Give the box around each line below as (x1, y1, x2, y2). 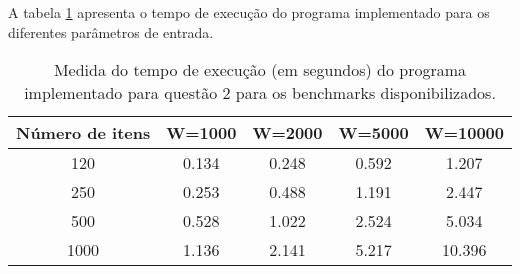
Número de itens (16, 121, 151, 145)
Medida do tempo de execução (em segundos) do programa (53, 58, 467, 82)
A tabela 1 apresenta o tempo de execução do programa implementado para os (8, 2, 490, 22)
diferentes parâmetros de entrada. (8, 21, 214, 42)
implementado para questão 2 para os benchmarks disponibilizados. (24, 81, 496, 105)
